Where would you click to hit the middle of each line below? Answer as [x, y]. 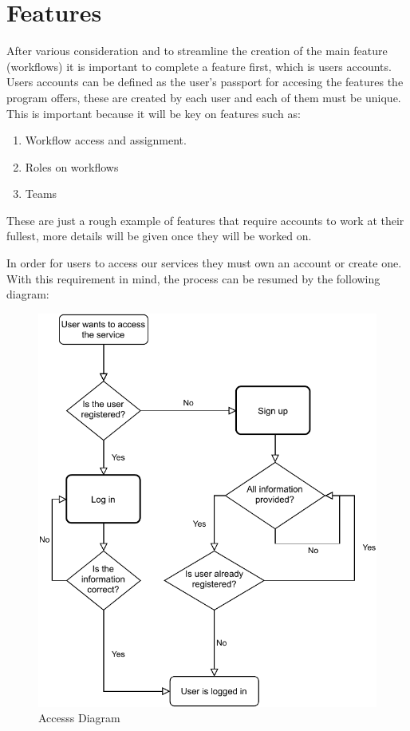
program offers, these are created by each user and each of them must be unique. [204, 97]
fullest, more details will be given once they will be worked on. [159, 236]
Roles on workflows [72, 166]
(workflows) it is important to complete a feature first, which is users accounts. [199, 66]
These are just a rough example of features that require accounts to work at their [205, 220]
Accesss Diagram [79, 718]
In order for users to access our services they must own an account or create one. [204, 263]
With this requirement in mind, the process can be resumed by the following [193, 278]
